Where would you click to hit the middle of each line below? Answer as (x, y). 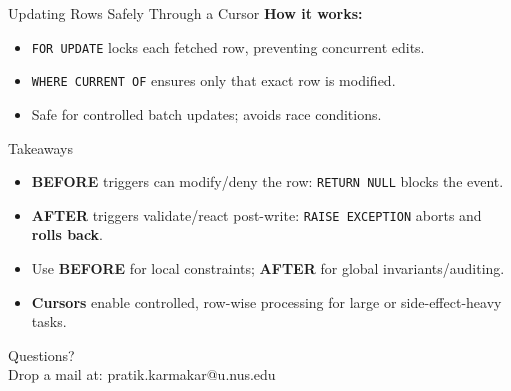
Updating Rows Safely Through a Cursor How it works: (185, 13)
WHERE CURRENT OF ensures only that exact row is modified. (213, 80)
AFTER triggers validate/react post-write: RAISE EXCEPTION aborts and (256, 214)
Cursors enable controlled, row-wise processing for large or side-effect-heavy (266, 301)
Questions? (41, 354)
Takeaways (41, 147)
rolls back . (67, 234)
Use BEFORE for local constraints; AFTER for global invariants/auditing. (268, 268)
